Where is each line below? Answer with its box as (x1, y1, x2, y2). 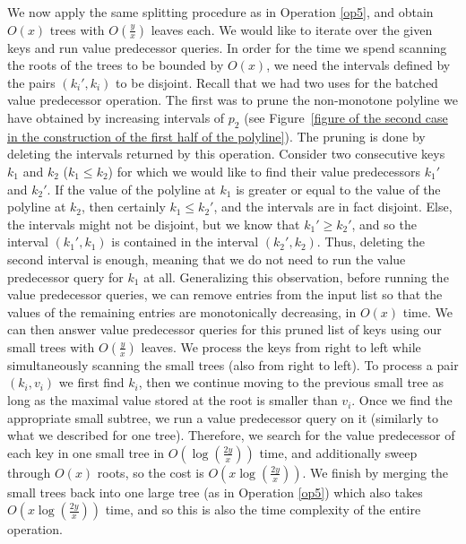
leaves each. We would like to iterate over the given (151, 20, 433, 39)
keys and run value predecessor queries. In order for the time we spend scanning (7, 38, 447, 56)
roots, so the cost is (97, 462, 204, 481)
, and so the (351, 214, 417, 233)
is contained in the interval (111, 232, 259, 251)
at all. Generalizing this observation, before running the (143, 267, 449, 286)
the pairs (7, 73, 56, 91)
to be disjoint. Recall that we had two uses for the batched (116, 73, 438, 91)
